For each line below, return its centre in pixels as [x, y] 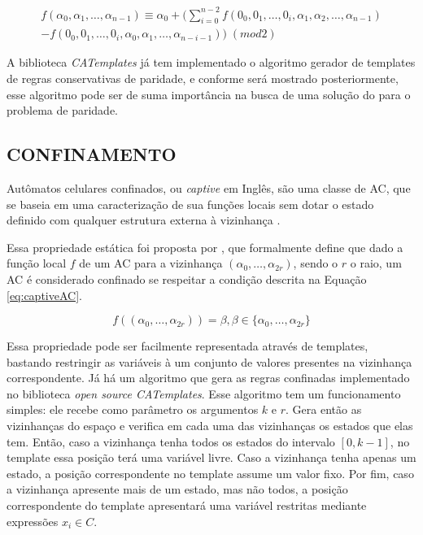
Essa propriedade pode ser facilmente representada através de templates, [188, 346]
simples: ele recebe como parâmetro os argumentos [133, 409]
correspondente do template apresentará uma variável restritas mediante [187, 505]
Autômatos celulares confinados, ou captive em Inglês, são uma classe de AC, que [209, 187]
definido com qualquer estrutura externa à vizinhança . [144, 220]
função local [37, 263]
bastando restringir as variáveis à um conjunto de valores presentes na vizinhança [209, 361]
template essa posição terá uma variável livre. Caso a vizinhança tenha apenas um [211, 457]
